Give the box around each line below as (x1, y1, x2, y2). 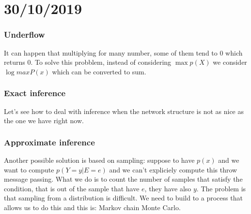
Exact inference (4, 87, 66, 99)
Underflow (4, 29, 45, 41)
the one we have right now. (4, 115, 84, 126)
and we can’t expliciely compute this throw (109, 164, 237, 174)
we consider (213, 57, 247, 67)
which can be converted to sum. (52, 66, 146, 76)
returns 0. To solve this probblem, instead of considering (4, 57, 172, 67)
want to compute (4, 164, 54, 174)
